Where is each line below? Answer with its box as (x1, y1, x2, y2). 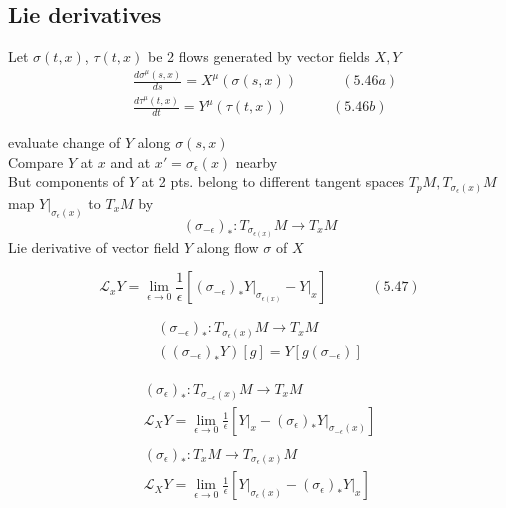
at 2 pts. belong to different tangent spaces (141, 171, 404, 192)
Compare (8, 151, 64, 172)
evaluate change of (8, 132, 121, 153)
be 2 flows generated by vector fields (147, 46, 370, 67)
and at (110, 151, 151, 172)
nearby (235, 151, 278, 172)
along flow (196, 236, 259, 257)
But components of (8, 171, 125, 192)
